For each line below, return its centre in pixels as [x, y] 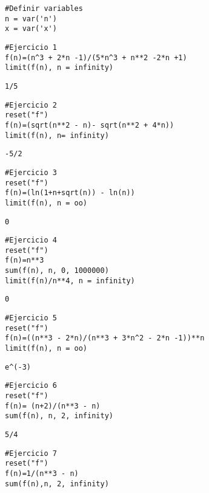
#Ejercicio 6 [31, 386]
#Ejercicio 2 [31, 105]
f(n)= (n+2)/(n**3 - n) [53, 406]
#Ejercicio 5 [31, 318]
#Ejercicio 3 [31, 172]
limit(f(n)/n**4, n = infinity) [70, 281]
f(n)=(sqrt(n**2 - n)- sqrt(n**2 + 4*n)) [90, 125]
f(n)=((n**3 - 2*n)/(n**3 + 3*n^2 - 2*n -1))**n [105, 338]
